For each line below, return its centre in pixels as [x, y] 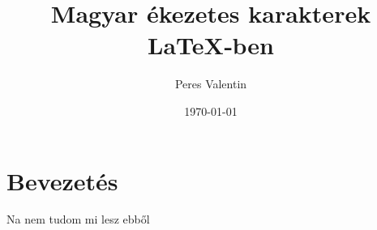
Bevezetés [62, 180]
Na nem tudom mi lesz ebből [78, 219]
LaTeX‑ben [211, 45]
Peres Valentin [211, 84]
